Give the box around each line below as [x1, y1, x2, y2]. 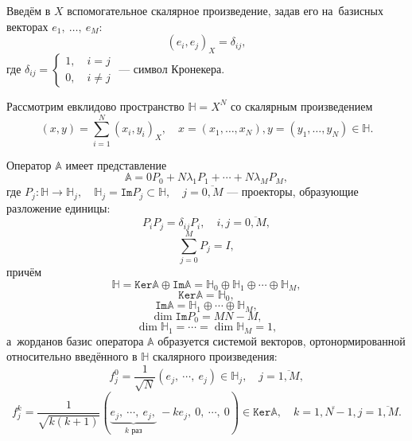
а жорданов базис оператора [6, 332, 144, 349]
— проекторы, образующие [227, 183, 359, 200]
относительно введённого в [6, 348, 138, 365]
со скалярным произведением [231, 97, 373, 114]
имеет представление [65, 156, 167, 173]
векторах [6, 18, 49, 34]
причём [6, 263, 42, 279]
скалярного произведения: [152, 348, 278, 365]
